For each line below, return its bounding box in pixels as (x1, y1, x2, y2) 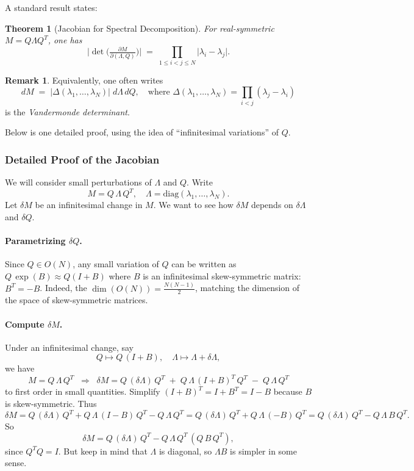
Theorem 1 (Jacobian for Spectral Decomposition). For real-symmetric (5, 21, 274, 34)
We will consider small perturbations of (5, 175, 152, 188)
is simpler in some (230, 444, 297, 457)
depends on (251, 198, 293, 211)
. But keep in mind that (58, 444, 148, 457)
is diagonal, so (159, 444, 212, 457)
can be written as (171, 257, 237, 270)
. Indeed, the (40, 281, 87, 294)
